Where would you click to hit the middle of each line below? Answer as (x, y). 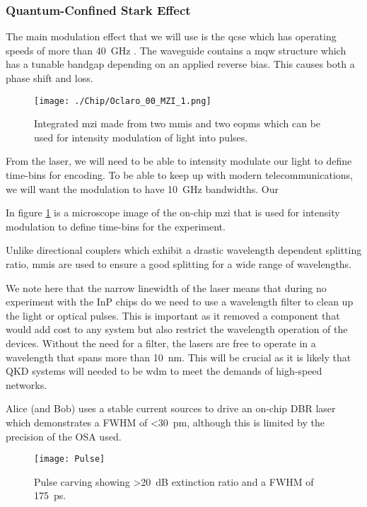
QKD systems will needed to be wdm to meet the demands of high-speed (164, 371)
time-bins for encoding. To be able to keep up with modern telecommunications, (180, 175)
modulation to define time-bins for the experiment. (116, 226)
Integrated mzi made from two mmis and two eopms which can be (177, 123)
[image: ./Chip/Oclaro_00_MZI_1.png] (123, 101)
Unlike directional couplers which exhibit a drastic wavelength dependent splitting (184, 250)
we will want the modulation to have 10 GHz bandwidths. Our (142, 188)
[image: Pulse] (70, 459)
